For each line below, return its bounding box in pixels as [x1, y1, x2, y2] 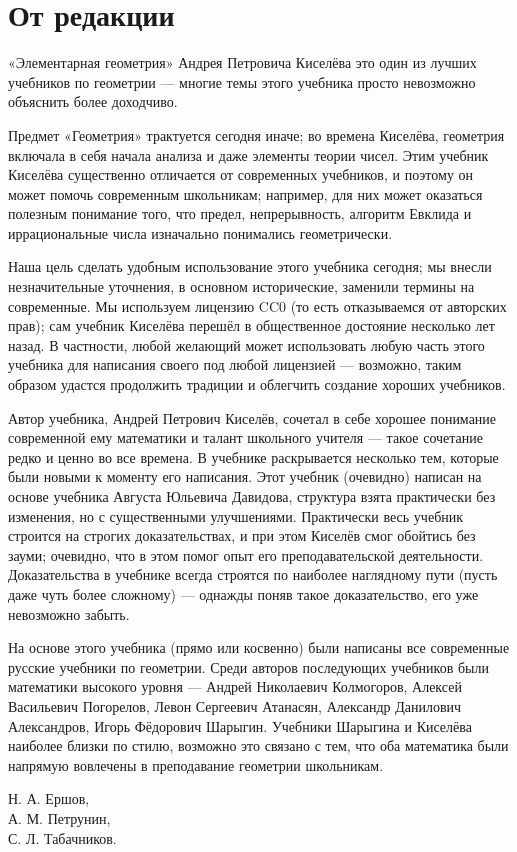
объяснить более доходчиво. [8, 91, 178, 112]
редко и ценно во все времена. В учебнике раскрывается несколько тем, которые [8, 446, 499, 467]
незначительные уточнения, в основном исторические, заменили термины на [8, 276, 475, 297]
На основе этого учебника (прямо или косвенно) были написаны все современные [8, 637, 510, 658]
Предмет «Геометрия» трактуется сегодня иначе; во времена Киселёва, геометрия [8, 124, 505, 145]
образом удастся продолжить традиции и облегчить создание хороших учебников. [8, 374, 506, 395]
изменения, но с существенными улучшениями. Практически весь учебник [8, 505, 464, 526]
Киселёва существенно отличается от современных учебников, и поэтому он [8, 164, 474, 185]
